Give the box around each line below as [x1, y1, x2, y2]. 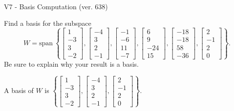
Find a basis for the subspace [4, 18, 91, 28]
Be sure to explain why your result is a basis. [4, 58, 139, 69]
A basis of [4, 85, 34, 95]
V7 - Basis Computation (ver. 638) [4, 1, 108, 11]
